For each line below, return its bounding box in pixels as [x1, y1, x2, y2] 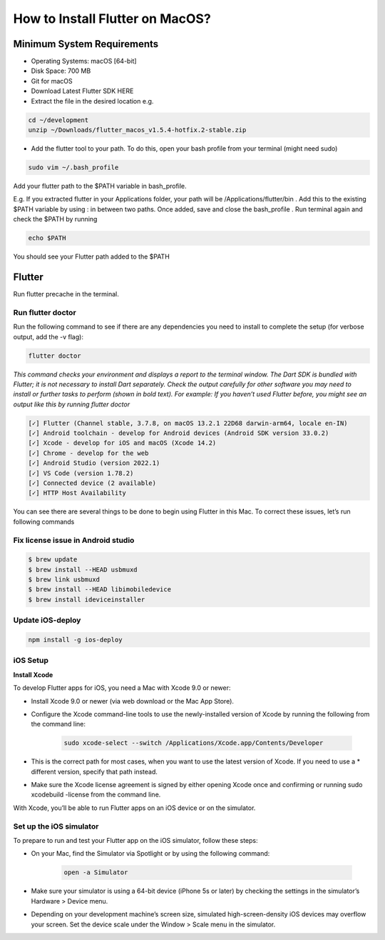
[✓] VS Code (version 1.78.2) [28, 469, 134, 477]
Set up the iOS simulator [13, 821, 99, 831]
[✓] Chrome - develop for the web [28, 449, 149, 457]
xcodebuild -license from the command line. [31, 790, 161, 799]
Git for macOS [31, 76, 73, 85]
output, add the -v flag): [13, 332, 83, 341]
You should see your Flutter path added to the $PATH [13, 252, 170, 261]
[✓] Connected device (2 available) [28, 479, 157, 487]
